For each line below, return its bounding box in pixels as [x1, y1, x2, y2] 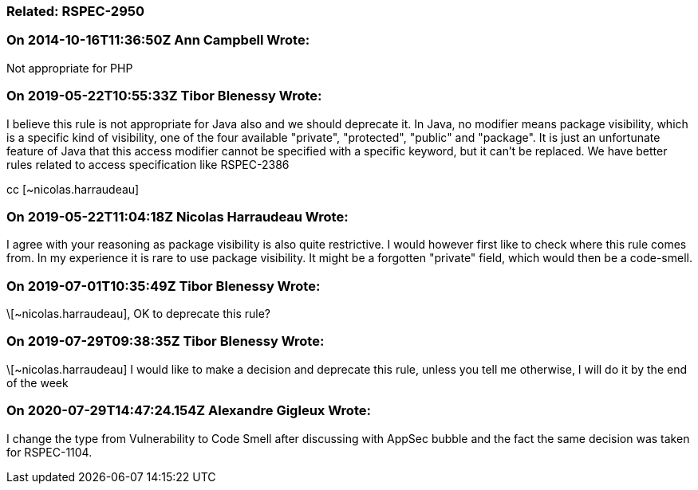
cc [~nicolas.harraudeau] [6, 182, 140, 196]
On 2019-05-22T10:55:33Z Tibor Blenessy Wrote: [6, 88, 322, 104]
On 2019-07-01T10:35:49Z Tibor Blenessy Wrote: [6, 277, 321, 294]
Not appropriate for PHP [6, 61, 133, 75]
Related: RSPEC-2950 [6, 3, 144, 19]
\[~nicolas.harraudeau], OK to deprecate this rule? [6, 307, 270, 320]
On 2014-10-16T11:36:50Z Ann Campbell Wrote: [6, 32, 310, 49]
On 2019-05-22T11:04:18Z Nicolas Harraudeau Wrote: [6, 208, 349, 225]
